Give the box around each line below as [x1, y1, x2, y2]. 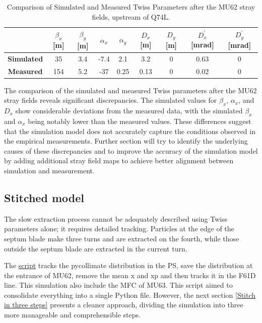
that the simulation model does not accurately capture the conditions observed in [4, 125, 255, 136]
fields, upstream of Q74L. [92, 11, 170, 22]
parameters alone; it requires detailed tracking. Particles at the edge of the [4, 223, 234, 234]
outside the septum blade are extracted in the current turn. [4, 243, 187, 253]
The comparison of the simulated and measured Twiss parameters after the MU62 [4, 85, 257, 95]
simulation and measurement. [4, 165, 95, 175]
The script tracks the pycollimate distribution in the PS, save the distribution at [4, 260, 253, 271]
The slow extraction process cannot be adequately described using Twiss [4, 213, 228, 224]
